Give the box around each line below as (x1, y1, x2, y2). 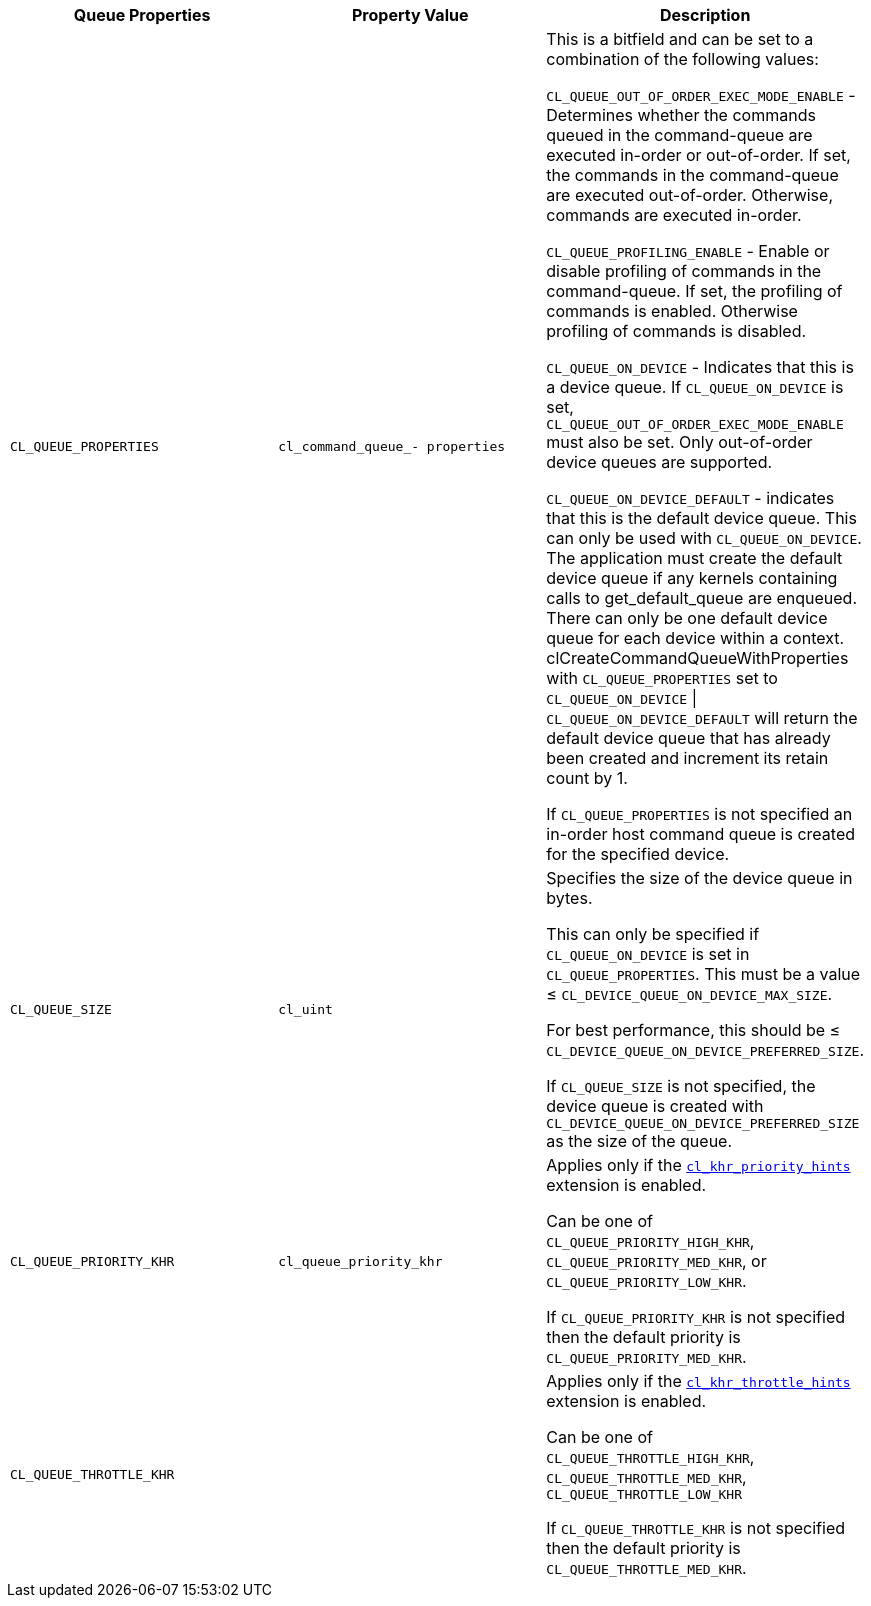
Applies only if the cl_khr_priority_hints (546, 1155, 851, 1175)
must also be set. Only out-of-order (546, 432, 813, 452)
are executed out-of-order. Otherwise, (546, 185, 833, 205)
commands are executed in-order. (546, 205, 802, 225)
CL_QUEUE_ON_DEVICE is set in (546, 944, 750, 964)
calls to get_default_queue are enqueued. (546, 588, 858, 608)
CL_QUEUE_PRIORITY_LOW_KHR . (546, 1271, 747, 1291)
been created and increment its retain (546, 748, 829, 768)
